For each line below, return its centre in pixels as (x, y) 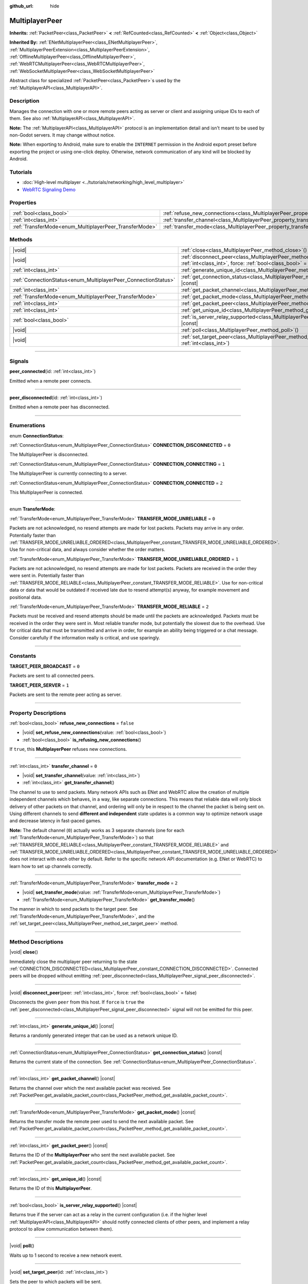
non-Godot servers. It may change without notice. (62, 135)
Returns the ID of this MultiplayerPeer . (51, 1188)
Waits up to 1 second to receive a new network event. (66, 1255)
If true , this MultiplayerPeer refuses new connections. (68, 749)
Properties (23, 203)
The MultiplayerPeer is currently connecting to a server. (69, 474)
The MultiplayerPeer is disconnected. (49, 455)
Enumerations (27, 425)
